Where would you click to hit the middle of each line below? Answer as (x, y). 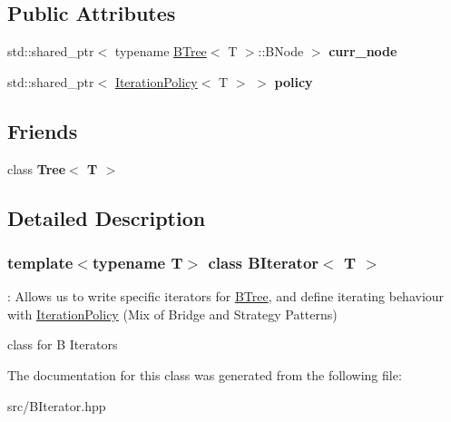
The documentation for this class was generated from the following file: (205, 374)
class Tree (37, 168)
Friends (43, 130)
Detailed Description (107, 217)
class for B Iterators (63, 344)
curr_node (363, 51)
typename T (137, 262)
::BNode (281, 51)
